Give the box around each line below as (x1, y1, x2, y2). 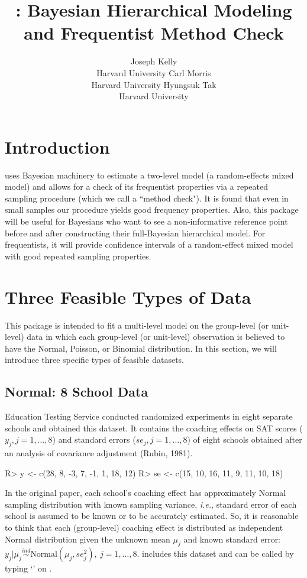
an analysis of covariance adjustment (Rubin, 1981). (5, 447, 193, 459)
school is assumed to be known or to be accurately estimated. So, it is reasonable (5, 509, 299, 522)
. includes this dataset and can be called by (137, 547, 294, 560)
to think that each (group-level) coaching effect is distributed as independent (5, 521, 283, 534)
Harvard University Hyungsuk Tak (91, 78, 216, 90)
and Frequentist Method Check (24, 21, 284, 45)
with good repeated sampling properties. (5, 249, 151, 262)
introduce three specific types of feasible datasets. (5, 353, 185, 366)
